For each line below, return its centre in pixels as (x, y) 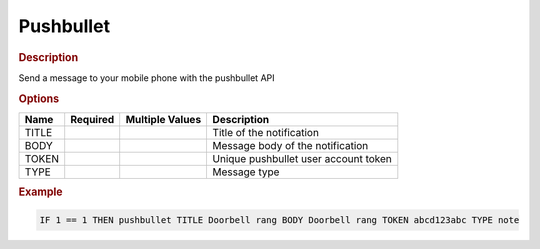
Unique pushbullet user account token (302, 158)
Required (92, 119)
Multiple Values (163, 119)
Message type (246, 172)
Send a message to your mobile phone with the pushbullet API (146, 77)
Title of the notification (266, 132)
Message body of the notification (290, 145)
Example (41, 192)
